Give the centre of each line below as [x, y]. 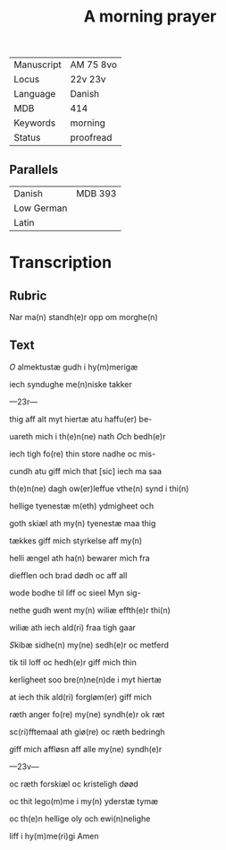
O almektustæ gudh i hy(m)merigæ [74, 367]
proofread [91, 138]
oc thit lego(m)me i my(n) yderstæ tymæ [84, 801]
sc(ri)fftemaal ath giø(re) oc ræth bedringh [87, 732]
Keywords [35, 123]
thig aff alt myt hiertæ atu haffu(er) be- [81, 419]
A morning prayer [150, 17]
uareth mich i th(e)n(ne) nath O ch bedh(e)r [88, 436]
